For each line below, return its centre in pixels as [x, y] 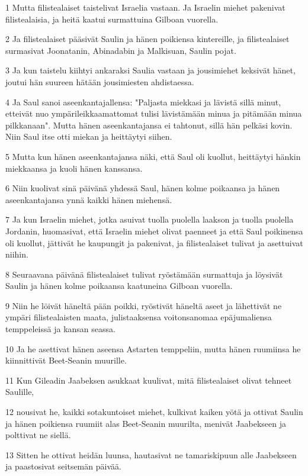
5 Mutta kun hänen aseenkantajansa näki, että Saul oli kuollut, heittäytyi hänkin [153, 156]
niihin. [17, 254]
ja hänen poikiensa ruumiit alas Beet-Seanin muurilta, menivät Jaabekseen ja [146, 423]
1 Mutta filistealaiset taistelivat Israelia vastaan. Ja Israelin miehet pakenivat [145, 7]
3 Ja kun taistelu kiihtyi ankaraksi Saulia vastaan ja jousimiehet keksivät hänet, [150, 70]
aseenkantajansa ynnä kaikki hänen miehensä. [89, 199]
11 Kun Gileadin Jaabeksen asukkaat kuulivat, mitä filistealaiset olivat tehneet [149, 380]
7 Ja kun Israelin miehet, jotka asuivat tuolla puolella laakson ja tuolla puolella [150, 219]
